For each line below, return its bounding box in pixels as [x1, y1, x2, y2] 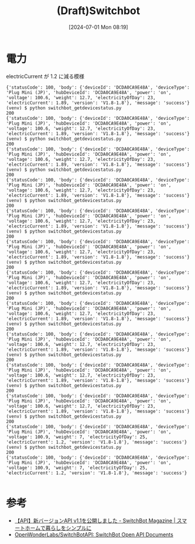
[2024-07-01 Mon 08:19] [69, 23, 128, 31]
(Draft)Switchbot [56, 4, 141, 18]
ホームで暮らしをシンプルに [25, 524, 92, 531]
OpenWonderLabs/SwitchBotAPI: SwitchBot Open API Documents [14, 530, 174, 538]
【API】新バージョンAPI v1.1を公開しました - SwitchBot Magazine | [14, 517, 176, 524]
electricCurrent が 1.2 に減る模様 [6, 72, 85, 80]
